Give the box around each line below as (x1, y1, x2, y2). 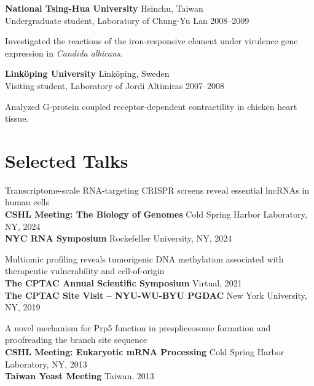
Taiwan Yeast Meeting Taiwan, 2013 (5, 369, 154, 382)
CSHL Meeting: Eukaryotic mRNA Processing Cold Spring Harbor (5, 345, 285, 358)
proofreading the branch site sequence (5, 333, 147, 346)
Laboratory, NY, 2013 (5, 357, 87, 370)
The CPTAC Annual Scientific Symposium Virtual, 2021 (5, 277, 242, 289)
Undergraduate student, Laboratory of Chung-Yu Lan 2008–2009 (5, 14, 249, 26)
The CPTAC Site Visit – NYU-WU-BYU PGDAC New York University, (5, 288, 307, 301)
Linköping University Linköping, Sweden (5, 67, 170, 80)
